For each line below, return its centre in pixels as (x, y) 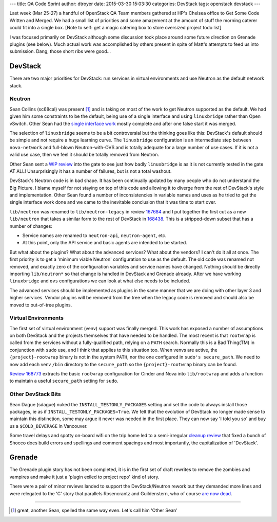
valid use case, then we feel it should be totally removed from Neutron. (84, 155)
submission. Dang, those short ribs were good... (60, 51)
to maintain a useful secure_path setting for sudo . (64, 381)
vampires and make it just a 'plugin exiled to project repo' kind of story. (84, 477)
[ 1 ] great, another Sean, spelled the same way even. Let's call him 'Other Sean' (94, 510)
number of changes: (31, 226)
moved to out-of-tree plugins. (41, 305)
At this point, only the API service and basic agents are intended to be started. (105, 243)
